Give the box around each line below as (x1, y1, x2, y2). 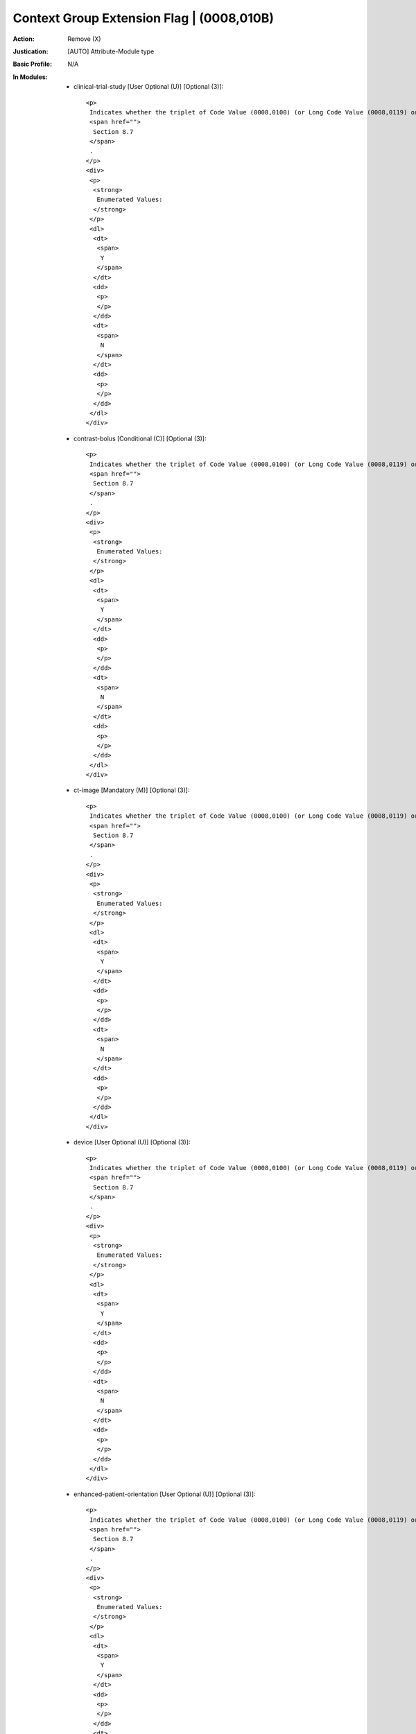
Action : (12, 35, 35, 43)
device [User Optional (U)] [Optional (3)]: (73, 1138, 191, 1147)
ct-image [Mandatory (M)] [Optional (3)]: (73, 786, 190, 794)
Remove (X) (67, 35, 101, 43)
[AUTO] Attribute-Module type (67, 47, 155, 55)
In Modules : (12, 73, 48, 81)
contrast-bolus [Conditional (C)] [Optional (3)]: (73, 434, 207, 443)
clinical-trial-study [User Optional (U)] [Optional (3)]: (73, 83, 224, 91)
